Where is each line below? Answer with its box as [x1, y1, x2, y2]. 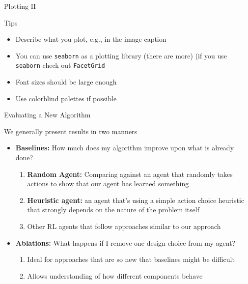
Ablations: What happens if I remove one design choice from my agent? [15, 237, 236, 248]
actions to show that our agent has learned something [27, 178, 189, 189]
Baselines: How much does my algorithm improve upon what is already [15, 142, 234, 153]
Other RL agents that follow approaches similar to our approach [27, 221, 221, 231]
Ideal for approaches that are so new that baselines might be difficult [27, 254, 235, 264]
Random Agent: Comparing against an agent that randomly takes [27, 169, 233, 179]
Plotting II [4, 1, 36, 11]
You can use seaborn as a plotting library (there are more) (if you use [15, 50, 227, 60]
